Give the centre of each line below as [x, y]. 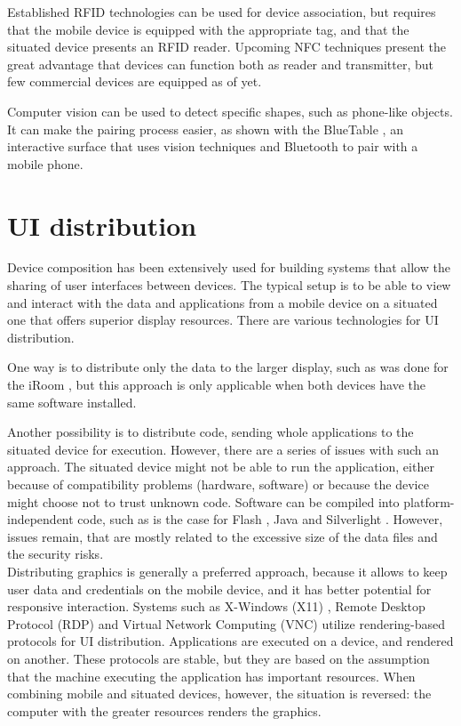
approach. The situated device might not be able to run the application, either [221, 467]
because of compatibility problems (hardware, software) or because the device [218, 484]
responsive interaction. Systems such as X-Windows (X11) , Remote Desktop [216, 606]
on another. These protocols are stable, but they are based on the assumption [219, 658]
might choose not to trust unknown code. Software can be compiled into [203, 501]
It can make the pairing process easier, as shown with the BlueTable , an [205, 129]
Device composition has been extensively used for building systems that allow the [229, 267]
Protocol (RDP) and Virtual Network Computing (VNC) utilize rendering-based [227, 623]
